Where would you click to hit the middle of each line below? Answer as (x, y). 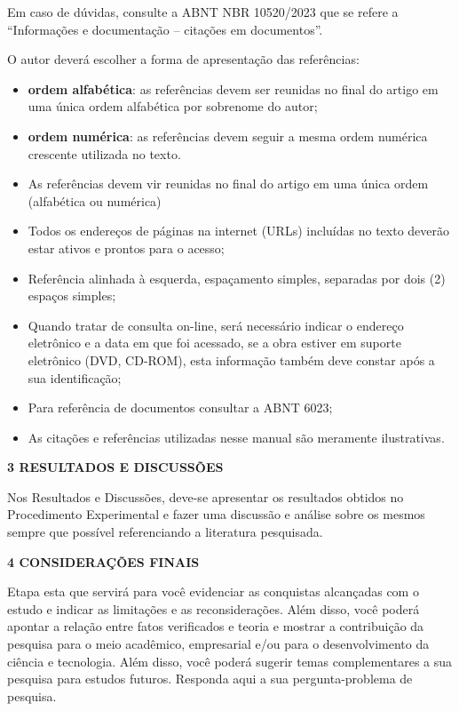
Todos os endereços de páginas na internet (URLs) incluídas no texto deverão (239, 231)
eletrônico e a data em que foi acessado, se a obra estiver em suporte (214, 343)
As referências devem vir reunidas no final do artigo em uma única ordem (228, 184)
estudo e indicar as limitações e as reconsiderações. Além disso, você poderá (214, 608)
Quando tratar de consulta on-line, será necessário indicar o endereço (216, 325)
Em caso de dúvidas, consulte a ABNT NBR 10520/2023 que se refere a (203, 12)
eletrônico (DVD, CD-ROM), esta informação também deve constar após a (231, 359)
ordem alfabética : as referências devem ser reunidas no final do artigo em (233, 88)
